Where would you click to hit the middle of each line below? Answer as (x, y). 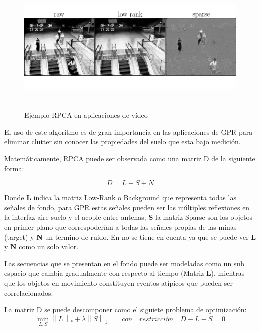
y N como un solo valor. (41, 247)
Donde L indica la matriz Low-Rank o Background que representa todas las (120, 198)
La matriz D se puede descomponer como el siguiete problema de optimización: (125, 310)
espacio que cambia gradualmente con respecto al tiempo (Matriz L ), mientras (124, 273)
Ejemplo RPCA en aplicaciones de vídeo (86, 115)
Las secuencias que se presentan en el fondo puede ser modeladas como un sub (124, 263)
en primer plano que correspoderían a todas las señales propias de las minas (120, 227)
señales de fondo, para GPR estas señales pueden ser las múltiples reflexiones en (127, 207)
